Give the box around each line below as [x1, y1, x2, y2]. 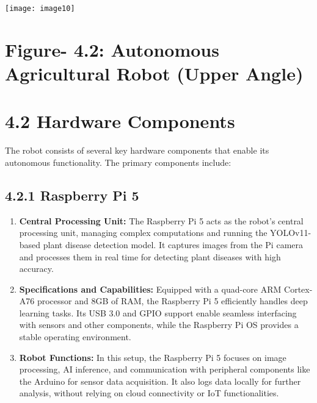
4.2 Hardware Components [5, 109, 235, 134]
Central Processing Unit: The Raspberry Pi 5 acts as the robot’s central [19, 214, 304, 227]
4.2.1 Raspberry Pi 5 [5, 185, 139, 204]
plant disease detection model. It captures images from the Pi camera [43, 238, 303, 251]
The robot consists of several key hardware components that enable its [5, 144, 269, 157]
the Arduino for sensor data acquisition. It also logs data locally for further [19, 374, 301, 387]
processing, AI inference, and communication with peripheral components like [19, 363, 310, 376]
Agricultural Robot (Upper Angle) [5, 61, 304, 86]
